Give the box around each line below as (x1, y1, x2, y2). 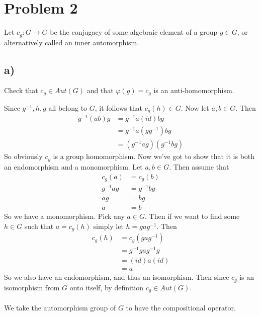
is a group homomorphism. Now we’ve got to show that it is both (53, 151, 255, 162)
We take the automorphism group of (4, 302, 116, 312)
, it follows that (95, 102, 142, 113)
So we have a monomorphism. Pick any (4, 211, 125, 221)
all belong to (48, 102, 88, 113)
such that (24, 220, 54, 231)
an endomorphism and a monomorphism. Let (4, 161, 143, 172)
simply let (93, 220, 124, 231)
